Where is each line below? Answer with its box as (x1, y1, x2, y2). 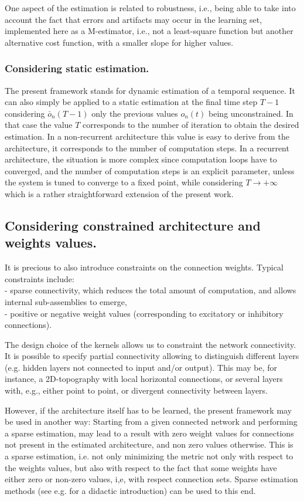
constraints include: (5, 272, 74, 285)
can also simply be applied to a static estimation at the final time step (5, 96, 258, 108)
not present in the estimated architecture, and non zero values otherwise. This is (5, 438, 293, 451)
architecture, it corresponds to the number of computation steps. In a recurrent (5, 141, 289, 154)
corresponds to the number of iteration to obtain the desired (83, 119, 299, 131)
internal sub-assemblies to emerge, (5, 295, 127, 307)
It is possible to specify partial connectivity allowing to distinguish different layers (5, 350, 299, 362)
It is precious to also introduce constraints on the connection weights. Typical (5, 261, 283, 273)
